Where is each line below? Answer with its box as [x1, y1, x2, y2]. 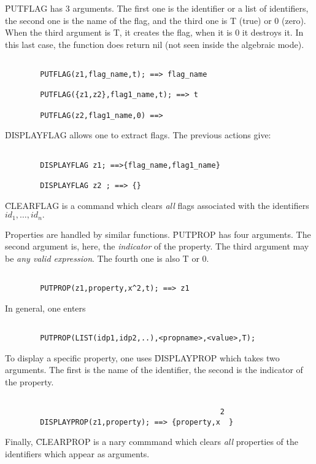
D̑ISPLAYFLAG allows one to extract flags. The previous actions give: [5, 128, 271, 141]
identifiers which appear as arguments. [5, 447, 150, 460]
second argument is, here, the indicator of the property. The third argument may [5, 240, 309, 253]
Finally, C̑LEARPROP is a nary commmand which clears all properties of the [5, 435, 299, 448]
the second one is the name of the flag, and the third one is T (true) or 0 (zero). [5, 14, 306, 26]
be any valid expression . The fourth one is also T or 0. [5, 251, 209, 264]
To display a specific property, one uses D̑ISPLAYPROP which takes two [5, 351, 280, 364]
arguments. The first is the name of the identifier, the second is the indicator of [5, 363, 303, 376]
